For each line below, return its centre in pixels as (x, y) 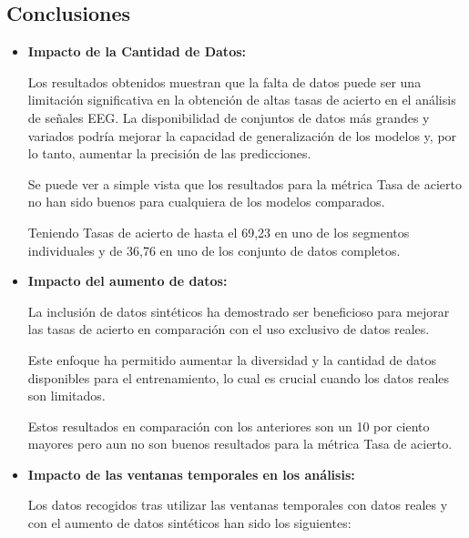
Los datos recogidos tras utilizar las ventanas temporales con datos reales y (238, 505)
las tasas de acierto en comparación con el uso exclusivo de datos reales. (229, 329)
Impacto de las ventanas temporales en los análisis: (191, 474)
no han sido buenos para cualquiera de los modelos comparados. (206, 202)
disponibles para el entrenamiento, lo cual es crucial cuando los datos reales (239, 377)
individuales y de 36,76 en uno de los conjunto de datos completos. (214, 250)
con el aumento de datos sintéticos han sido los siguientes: (189, 523)
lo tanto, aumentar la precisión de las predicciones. (169, 153)
